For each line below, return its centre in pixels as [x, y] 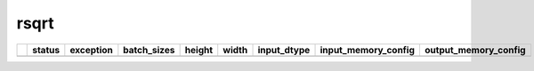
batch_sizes [149, 50]
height [199, 50]
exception [91, 50]
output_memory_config [475, 50]
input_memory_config [368, 50]
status [46, 50]
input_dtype [284, 50]
